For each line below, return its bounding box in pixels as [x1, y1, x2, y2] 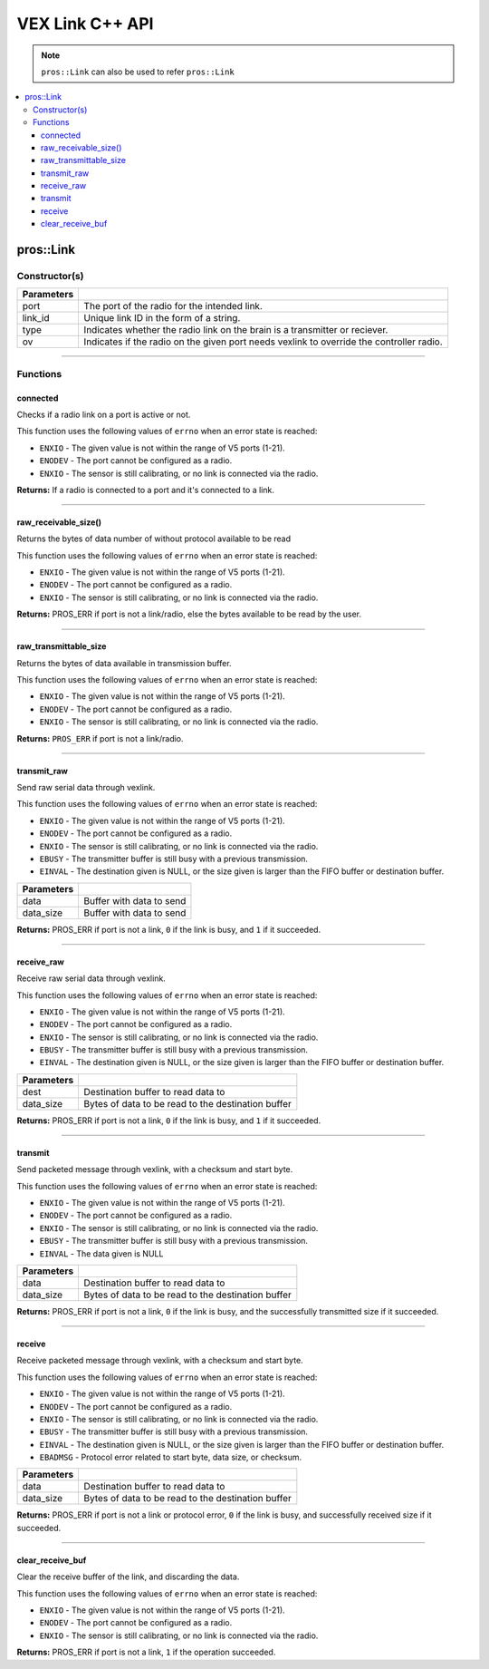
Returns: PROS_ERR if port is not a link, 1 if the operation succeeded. [16, 1646, 276, 1658]
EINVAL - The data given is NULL [39, 1247, 164, 1259]
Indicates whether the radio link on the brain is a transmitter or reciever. [83, 324, 388, 336]
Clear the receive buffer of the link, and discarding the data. [16, 1571, 240, 1582]
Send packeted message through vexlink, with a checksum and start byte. [16, 1164, 293, 1175]
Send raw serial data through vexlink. [16, 781, 156, 792]
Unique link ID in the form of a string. [83, 312, 241, 325]
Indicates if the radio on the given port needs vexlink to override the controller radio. [83, 335, 443, 348]
